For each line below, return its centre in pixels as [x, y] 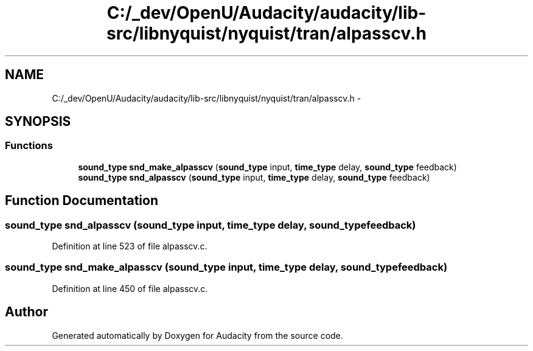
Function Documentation [82, 201]
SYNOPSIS [38, 122]
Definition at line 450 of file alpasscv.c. [130, 288]
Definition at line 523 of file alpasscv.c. [130, 246]
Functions [29, 146]
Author [26, 312]
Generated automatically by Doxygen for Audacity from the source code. [197, 335]
